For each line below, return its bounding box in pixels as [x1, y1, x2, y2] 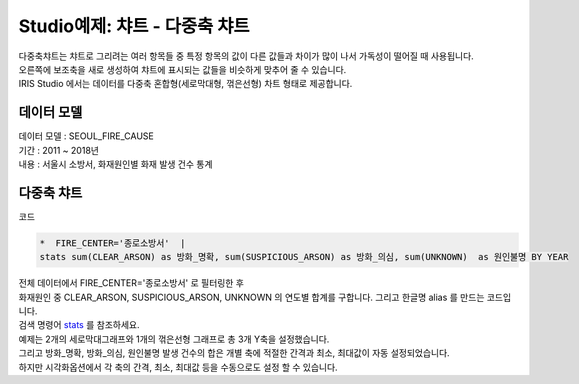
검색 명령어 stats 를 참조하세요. [18, 319, 140, 331]
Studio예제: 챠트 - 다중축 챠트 [18, 15, 250, 37]
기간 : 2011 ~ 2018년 [18, 144, 100, 156]
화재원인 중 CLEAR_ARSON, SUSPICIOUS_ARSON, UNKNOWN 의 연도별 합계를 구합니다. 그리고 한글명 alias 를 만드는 [18, 291, 485, 303]
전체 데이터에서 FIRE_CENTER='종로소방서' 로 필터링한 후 [18, 277, 245, 289]
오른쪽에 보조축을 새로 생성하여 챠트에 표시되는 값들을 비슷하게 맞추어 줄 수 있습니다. [18, 63, 347, 75]
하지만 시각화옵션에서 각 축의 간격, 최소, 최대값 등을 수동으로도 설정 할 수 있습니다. [18, 361, 339, 373]
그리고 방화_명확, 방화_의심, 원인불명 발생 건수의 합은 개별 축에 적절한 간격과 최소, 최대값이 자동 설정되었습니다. [18, 347, 450, 359]
